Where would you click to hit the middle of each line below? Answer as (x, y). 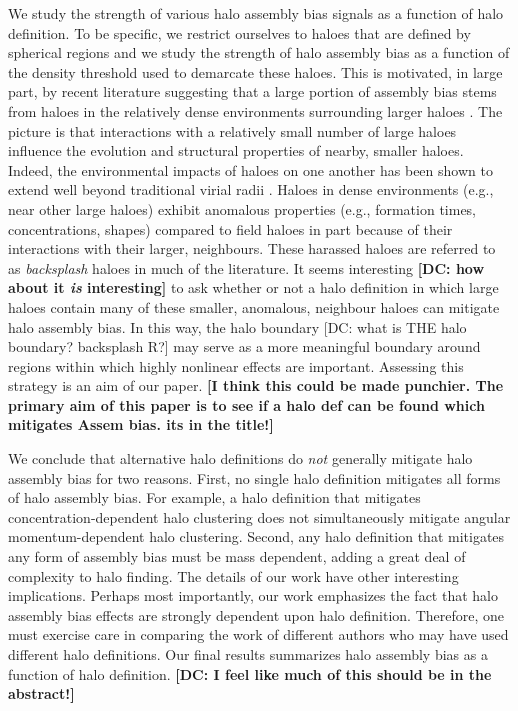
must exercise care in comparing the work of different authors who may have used (258, 634)
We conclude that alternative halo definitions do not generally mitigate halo (240, 458)
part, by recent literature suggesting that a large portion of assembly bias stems (252, 91)
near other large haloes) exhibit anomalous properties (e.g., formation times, (242, 208)
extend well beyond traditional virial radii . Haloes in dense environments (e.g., (251, 189)
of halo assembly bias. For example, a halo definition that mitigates (214, 497)
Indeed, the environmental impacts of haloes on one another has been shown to (250, 169)
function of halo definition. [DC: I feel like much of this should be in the (250, 673)
